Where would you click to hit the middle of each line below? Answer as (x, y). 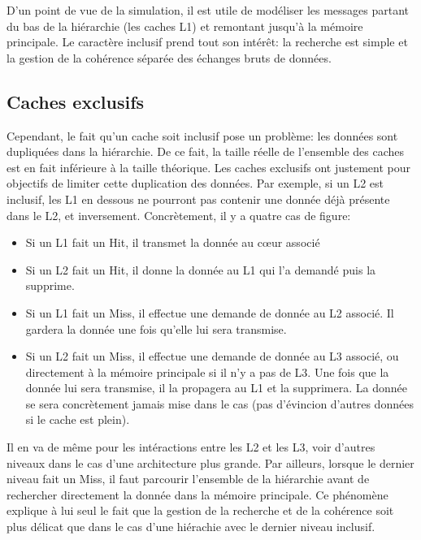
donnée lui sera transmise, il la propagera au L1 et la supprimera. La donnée (216, 388)
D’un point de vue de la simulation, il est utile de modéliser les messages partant (208, 10)
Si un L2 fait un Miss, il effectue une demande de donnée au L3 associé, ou (212, 356)
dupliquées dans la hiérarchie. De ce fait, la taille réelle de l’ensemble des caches (206, 151)
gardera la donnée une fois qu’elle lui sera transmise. (156, 328)
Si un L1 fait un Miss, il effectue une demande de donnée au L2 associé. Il (210, 312)
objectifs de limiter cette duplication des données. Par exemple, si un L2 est (195, 183)
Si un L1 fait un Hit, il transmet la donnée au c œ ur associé (173, 242)
